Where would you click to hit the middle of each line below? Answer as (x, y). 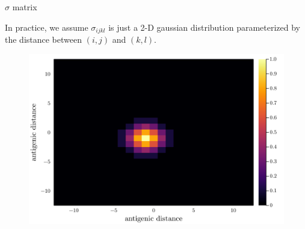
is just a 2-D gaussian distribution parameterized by (204, 27)
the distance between (44, 39)
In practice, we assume (47, 27)
